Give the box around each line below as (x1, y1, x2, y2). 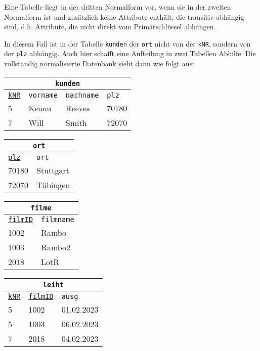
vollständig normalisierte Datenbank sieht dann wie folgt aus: (4, 58, 194, 69)
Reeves (65, 102, 90, 114)
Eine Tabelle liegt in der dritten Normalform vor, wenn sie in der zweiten (4, 2, 231, 12)
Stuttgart (36, 164, 69, 176)
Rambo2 (41, 241, 71, 253)
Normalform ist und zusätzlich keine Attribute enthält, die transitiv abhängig (4, 11, 244, 22)
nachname (65, 91, 99, 99)
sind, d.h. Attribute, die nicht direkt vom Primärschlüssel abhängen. (4, 21, 216, 32)
